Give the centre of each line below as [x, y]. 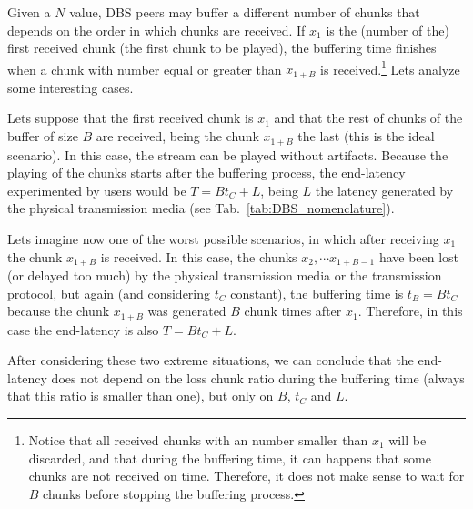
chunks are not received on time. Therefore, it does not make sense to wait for [247, 476]
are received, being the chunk [177, 136]
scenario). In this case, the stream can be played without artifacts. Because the [228, 154]
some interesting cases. [70, 87]
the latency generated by [384, 190]
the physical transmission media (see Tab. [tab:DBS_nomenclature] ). [201, 208]
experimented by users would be [97, 190]
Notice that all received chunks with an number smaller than [198, 439]
